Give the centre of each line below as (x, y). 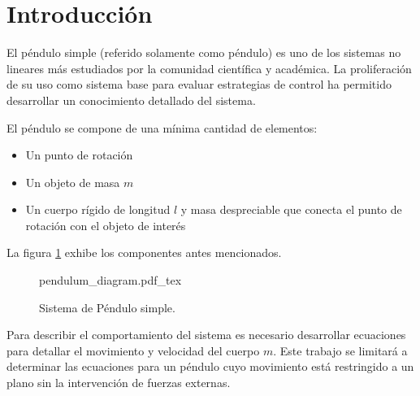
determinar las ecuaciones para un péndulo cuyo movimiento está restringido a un (210, 366)
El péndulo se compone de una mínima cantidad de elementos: (162, 127)
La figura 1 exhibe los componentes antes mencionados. (144, 252)
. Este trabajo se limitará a (340, 350)
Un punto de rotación (79, 155)
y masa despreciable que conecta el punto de (291, 209)
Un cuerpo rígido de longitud (98, 209)
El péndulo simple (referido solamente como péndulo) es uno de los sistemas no (204, 52)
